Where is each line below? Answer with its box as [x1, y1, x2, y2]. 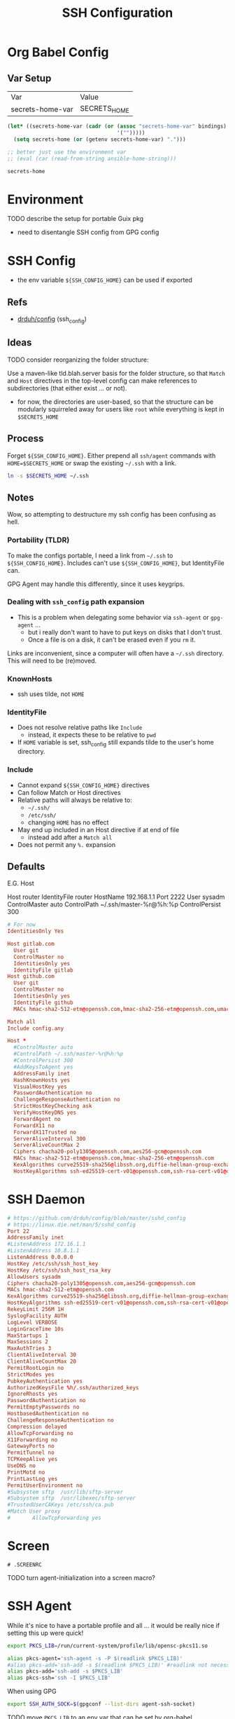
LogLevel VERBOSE [7, 1319, 58, 1326]
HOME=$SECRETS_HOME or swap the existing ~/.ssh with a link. [7, 458, 177, 467]
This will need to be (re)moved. [7, 656, 97, 665]
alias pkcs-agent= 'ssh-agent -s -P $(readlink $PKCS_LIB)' [7, 1655, 183, 1662]
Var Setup [7, 72, 52, 84]
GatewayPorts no [7, 1443, 55, 1450]
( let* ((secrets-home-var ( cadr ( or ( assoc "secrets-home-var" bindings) [7, 123, 227, 130]
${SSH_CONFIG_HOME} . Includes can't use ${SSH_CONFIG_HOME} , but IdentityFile [7, 559, 225, 567]
